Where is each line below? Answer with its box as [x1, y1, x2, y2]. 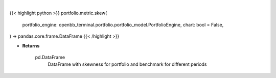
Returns [22, 42, 40, 48]
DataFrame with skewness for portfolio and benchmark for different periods [48, 61, 207, 67]
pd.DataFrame [35, 54, 65, 60]
